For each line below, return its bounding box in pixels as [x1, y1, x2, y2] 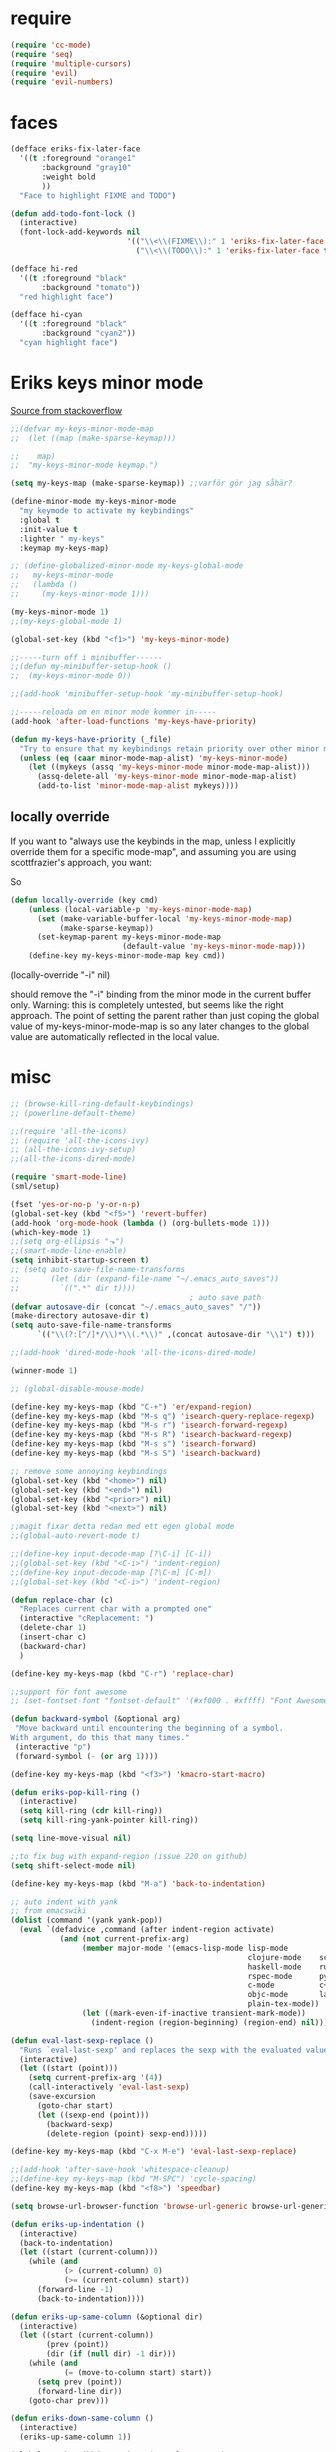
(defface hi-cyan [10, 310, 83, 320]
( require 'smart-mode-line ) [10, 1172, 128, 1182]
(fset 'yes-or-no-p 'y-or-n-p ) [10, 1199, 141, 1209]
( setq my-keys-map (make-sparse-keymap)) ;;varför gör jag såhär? [10, 478, 293, 489]
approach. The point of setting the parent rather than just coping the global [10, 1010, 320, 1021]
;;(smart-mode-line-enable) [10, 1246, 128, 1256]
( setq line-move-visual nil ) [10, 1833, 132, 1844]
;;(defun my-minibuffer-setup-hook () [10, 662, 172, 672]
